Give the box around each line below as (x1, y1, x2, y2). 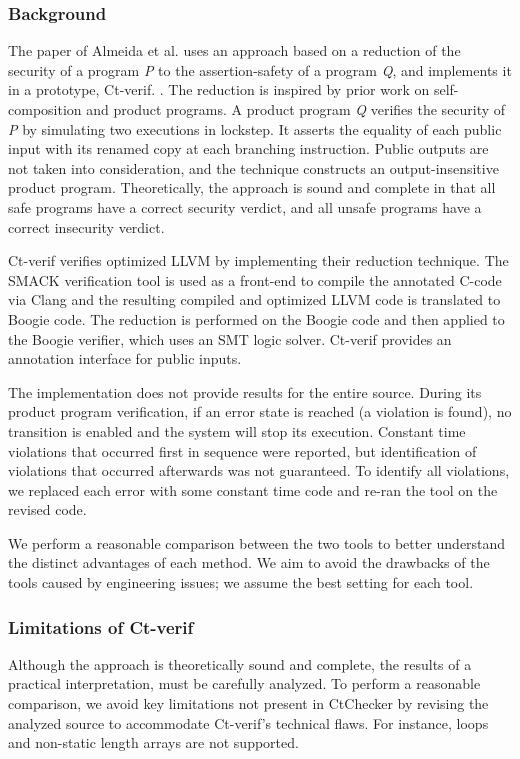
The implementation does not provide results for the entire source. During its (8, 381, 482, 402)
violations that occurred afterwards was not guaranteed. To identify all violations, (8, 460, 510, 481)
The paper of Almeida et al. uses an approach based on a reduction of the (8, 40, 461, 61)
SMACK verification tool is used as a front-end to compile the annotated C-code (8, 269, 502, 290)
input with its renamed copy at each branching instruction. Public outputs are (8, 138, 489, 159)
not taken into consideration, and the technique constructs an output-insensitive (8, 157, 499, 178)
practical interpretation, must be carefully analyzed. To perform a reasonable (8, 673, 481, 694)
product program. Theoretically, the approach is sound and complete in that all (8, 177, 496, 198)
